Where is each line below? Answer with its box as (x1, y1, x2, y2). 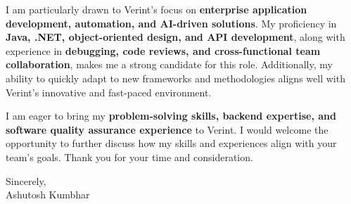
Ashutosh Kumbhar (6, 187, 90, 202)
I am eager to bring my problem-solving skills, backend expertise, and (6, 108, 336, 123)
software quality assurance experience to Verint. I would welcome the (6, 122, 328, 136)
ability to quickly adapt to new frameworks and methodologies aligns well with (6, 70, 345, 85)
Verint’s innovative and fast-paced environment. (6, 84, 212, 99)
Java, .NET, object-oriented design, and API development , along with (6, 30, 345, 44)
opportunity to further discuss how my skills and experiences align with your (6, 136, 337, 151)
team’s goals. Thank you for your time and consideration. (6, 149, 253, 164)
